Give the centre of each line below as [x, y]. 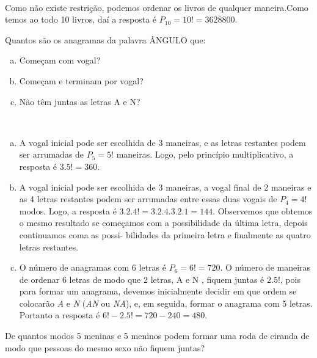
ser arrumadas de [52, 154]
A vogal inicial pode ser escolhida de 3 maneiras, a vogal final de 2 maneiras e [165, 187]
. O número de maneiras [265, 267]
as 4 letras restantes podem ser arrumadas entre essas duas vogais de [148, 199]
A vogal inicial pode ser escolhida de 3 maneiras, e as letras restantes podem [162, 142]
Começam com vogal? [60, 60]
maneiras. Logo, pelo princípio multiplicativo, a [205, 154]
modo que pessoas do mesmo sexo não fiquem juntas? [105, 347]
